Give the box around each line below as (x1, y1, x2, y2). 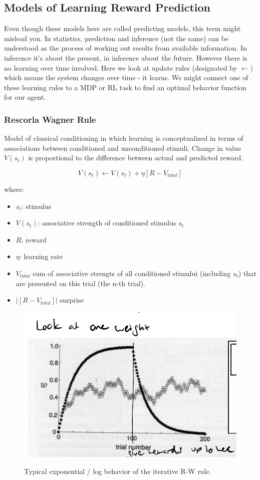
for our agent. (4, 92, 46, 102)
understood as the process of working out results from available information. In (4, 43, 247, 53)
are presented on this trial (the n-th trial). (16, 278, 145, 288)
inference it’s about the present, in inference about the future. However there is (4, 52, 247, 63)
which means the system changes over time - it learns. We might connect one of (4, 72, 248, 83)
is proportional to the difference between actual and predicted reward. (28, 152, 243, 163)
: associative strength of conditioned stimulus (38, 217, 176, 228)
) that (238, 268, 256, 278)
